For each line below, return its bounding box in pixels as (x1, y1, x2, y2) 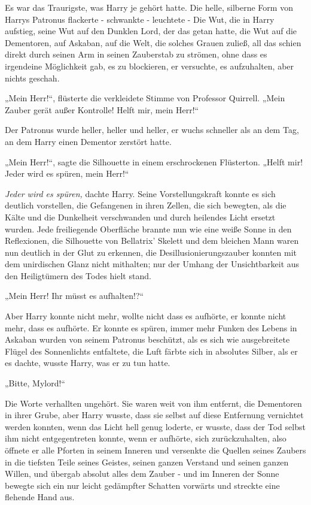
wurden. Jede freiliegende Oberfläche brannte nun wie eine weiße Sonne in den (5, 222, 292, 235)
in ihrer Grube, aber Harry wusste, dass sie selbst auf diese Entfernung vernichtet (5, 409, 304, 421)
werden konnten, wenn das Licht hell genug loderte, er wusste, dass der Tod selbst (5, 420, 306, 433)
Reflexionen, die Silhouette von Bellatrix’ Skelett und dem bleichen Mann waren (5, 234, 299, 247)
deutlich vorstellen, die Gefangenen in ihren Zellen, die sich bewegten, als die (5, 199, 286, 211)
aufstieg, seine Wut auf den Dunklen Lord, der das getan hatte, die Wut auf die (5, 25, 297, 37)
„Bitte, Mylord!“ (5, 377, 65, 389)
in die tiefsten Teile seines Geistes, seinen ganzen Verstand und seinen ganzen (5, 455, 289, 468)
